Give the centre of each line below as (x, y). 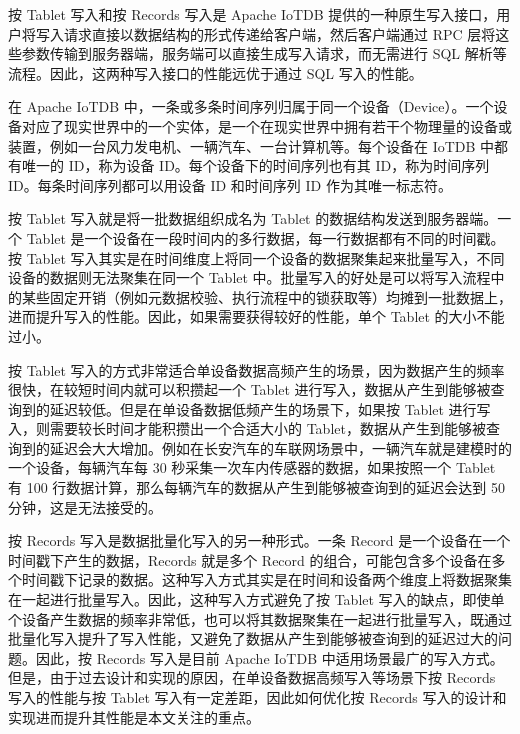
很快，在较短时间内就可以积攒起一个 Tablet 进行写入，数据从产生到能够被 (249, 389)
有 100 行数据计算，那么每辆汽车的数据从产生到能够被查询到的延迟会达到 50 (256, 487)
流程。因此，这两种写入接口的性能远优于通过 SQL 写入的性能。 (215, 72)
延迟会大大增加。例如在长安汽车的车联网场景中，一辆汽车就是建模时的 (280, 447)
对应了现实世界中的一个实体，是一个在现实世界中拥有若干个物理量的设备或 (266, 125)
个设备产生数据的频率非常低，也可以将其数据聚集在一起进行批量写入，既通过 (260, 618)
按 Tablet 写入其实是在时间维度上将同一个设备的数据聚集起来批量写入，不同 (256, 257)
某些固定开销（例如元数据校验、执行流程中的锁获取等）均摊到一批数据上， (266, 296)
